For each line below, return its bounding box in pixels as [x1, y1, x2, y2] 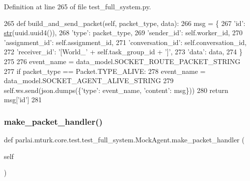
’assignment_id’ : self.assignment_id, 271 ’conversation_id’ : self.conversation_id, [4, 37, 247, 47]
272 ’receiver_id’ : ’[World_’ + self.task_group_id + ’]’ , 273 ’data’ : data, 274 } [4, 46, 243, 57]
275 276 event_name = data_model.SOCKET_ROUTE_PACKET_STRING [4, 56, 241, 66]
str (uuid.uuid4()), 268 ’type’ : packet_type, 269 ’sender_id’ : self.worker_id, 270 [4, 27, 243, 38]
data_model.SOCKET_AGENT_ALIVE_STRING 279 [4, 75, 174, 86]
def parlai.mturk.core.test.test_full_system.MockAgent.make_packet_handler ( [4, 135, 245, 145]
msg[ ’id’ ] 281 [4, 94, 42, 105]
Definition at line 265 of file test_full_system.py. [4, 1, 151, 11]
